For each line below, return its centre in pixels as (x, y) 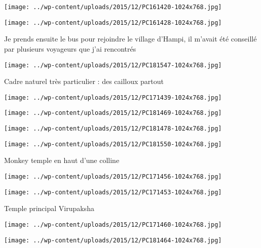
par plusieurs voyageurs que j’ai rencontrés (70, 48)
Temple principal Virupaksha (49, 208)
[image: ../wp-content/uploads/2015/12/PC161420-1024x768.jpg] (113, 7)
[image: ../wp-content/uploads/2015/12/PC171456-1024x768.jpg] (113, 176)
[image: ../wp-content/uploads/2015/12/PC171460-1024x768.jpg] (113, 224)
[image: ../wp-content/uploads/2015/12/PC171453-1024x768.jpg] (113, 192)
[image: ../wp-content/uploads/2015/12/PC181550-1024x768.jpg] (113, 144)
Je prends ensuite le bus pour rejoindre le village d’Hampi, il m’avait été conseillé (130, 39)
